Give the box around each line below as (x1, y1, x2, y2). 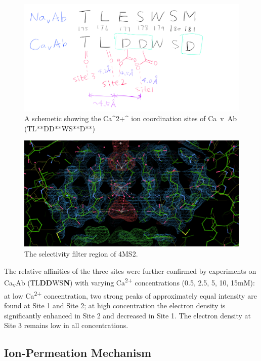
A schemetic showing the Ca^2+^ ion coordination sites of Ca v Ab (24, 113, 237, 124)
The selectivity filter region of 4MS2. (24, 248, 138, 259)
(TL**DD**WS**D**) (24, 123, 96, 133)
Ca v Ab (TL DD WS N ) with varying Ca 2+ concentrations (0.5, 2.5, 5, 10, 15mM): (4, 276, 255, 289)
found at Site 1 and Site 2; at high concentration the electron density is (4, 300, 226, 311)
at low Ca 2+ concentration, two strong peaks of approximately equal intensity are (4, 289, 257, 301)
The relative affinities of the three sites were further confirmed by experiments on (4, 265, 256, 276)
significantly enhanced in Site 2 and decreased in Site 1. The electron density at (4, 310, 251, 320)
